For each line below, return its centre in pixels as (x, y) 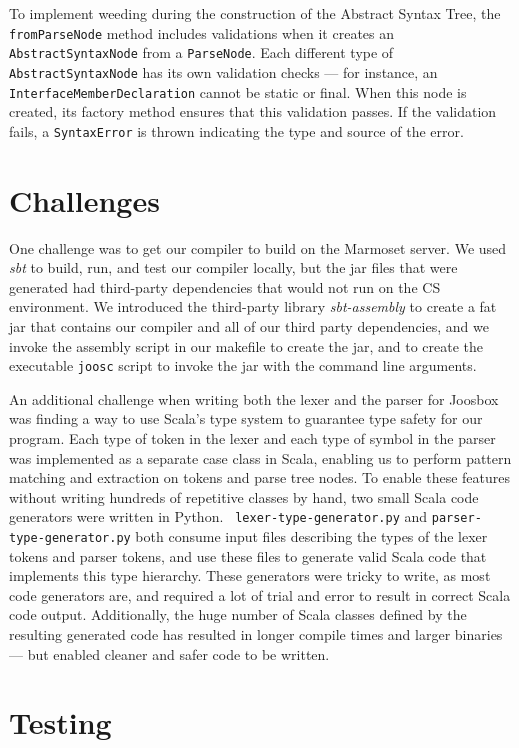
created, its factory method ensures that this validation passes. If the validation (253, 111)
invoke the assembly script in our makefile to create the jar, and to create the (246, 345)
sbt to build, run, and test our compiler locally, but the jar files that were (233, 267)
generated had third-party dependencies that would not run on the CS (225, 286)
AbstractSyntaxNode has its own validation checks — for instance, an (223, 71)
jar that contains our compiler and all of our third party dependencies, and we (249, 325)
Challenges (84, 199)
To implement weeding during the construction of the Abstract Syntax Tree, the (255, 13)
